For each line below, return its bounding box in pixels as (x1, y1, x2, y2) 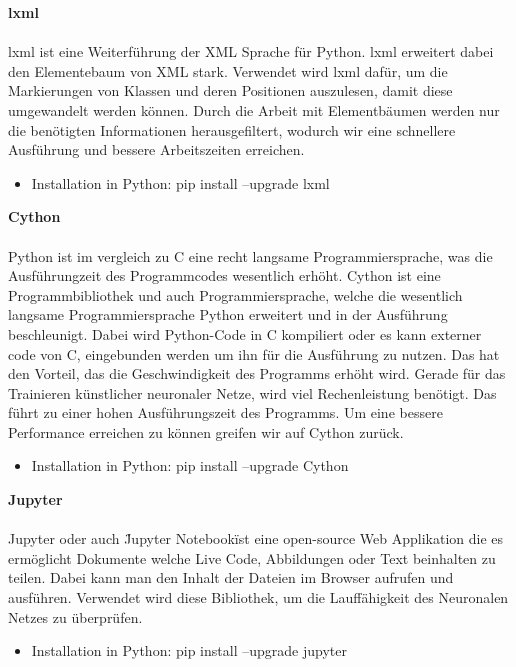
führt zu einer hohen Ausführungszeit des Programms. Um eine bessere (8, 402, 443, 423)
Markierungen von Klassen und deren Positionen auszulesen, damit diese (8, 80, 453, 101)
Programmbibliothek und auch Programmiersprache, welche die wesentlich (8, 284, 463, 305)
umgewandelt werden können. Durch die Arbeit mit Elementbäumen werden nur (8, 99, 500, 120)
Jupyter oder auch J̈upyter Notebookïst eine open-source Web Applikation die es (8, 528, 504, 549)
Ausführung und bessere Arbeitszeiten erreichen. (8, 139, 305, 160)
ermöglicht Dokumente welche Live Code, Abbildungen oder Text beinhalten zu (8, 547, 496, 568)
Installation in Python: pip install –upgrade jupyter (31, 640, 347, 661)
